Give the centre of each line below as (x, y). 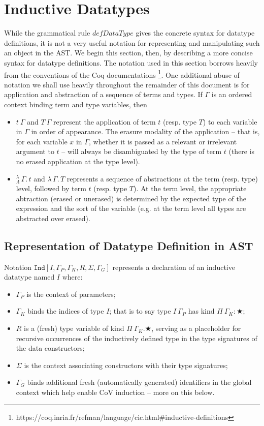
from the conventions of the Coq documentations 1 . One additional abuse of (122, 74)
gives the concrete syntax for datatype (195, 33)
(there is (242, 151)
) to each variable (230, 121)
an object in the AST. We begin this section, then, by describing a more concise (128, 53)
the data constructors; (50, 348)
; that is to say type (140, 311)
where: (72, 277)
